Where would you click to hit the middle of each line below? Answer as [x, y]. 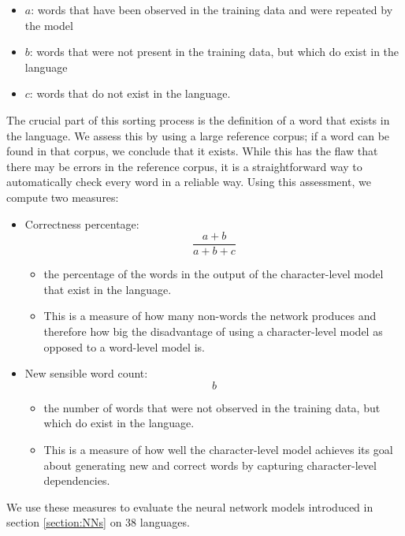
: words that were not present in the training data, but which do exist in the [214, 52]
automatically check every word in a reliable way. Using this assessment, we [189, 182]
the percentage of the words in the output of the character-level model [214, 274]
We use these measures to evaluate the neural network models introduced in [190, 506]
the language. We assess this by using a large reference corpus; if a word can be [198, 135]
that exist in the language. [108, 289]
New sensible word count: [86, 373]
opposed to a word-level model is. [124, 346]
